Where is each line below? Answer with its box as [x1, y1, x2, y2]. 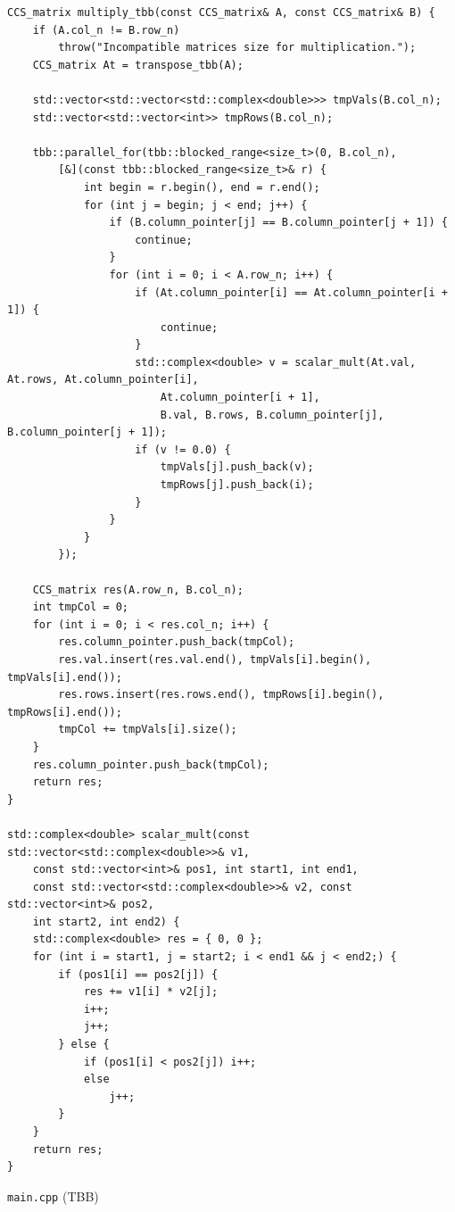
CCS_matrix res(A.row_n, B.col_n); [32, 583, 244, 596]
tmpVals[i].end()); [7, 670, 122, 684]
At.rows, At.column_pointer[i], [7, 373, 199, 386]
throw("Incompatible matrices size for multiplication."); [58, 41, 417, 54]
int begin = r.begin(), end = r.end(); [83, 180, 320, 194]
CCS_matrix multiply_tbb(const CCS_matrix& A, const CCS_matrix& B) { [7, 6, 435, 19]
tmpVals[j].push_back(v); [160, 461, 314, 474]
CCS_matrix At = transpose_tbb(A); [32, 58, 244, 71]
